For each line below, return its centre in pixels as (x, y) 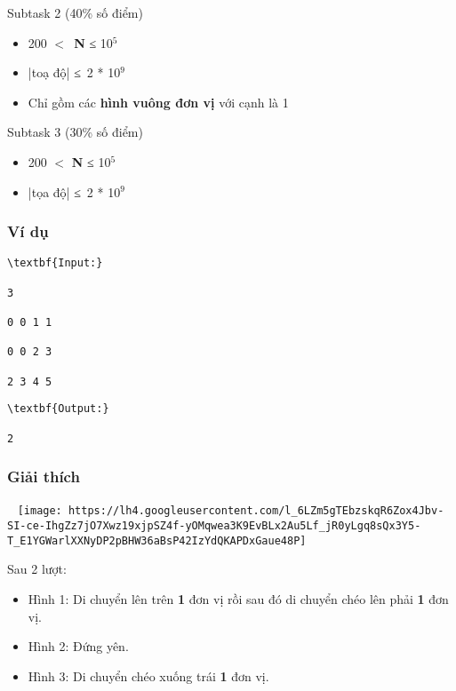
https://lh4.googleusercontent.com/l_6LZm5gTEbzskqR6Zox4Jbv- (256, 511)
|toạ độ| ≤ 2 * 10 (74, 72)
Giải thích (44, 477)
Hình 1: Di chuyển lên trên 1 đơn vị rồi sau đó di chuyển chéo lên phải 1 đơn (238, 599)
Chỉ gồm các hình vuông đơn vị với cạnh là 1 (158, 102)
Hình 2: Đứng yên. (78, 646)
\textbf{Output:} (58, 409)
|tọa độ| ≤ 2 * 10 (74, 191)
